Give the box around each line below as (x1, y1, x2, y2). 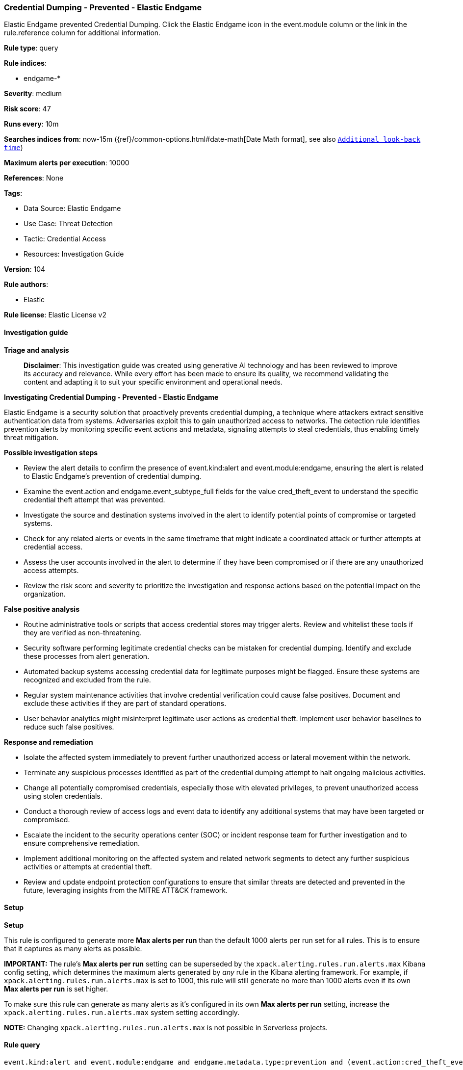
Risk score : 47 (4, 104, 51, 113)
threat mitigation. (4, 433, 59, 442)
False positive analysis (4, 604, 79, 613)
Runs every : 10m (4, 120, 59, 129)
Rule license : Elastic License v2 (4, 311, 106, 319)
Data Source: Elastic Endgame (24, 204, 121, 213)
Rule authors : (4, 280, 49, 289)
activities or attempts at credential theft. (24, 862, 152, 871)
